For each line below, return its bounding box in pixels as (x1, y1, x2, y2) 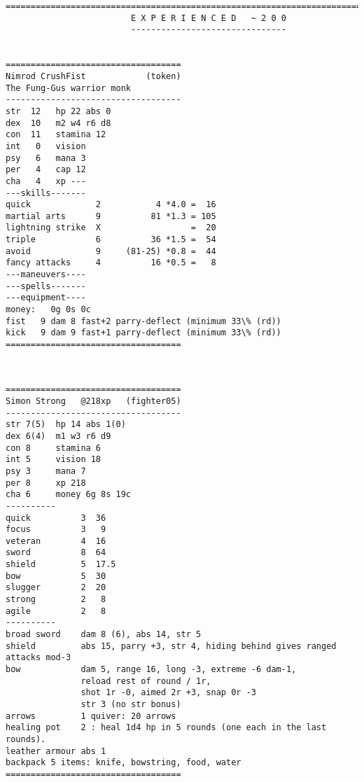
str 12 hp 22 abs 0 (6, 106, 111, 116)
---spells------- (6, 281, 86, 291)
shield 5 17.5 (6, 559, 116, 570)
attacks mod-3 (6, 652, 71, 663)
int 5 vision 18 (6, 454, 101, 465)
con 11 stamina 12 (6, 130, 106, 140)
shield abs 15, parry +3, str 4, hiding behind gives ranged (6, 641, 337, 651)
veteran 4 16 (6, 536, 106, 546)
